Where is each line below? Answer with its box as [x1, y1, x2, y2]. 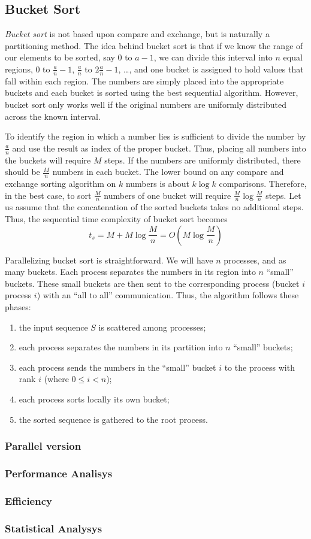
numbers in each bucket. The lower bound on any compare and [52, 165, 284, 178]
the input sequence [19, 320, 88, 333]
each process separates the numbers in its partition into [19, 341, 223, 353]
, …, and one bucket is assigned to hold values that [118, 62, 304, 75]
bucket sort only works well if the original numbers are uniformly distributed [5, 98, 287, 110]
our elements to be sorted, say [5, 51, 115, 63]
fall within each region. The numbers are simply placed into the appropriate [5, 74, 284, 87]
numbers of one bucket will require [104, 189, 231, 201]
